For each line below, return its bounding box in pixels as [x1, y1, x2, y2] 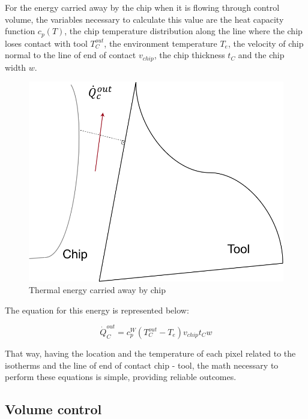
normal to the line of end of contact [5, 49, 136, 61]
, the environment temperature [104, 37, 217, 49]
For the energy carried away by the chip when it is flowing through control [5, 1, 280, 13]
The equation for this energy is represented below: [5, 303, 189, 316]
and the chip [238, 49, 285, 61]
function [5, 25, 35, 37]
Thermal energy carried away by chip [29, 284, 166, 296]
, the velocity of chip [228, 37, 304, 49]
